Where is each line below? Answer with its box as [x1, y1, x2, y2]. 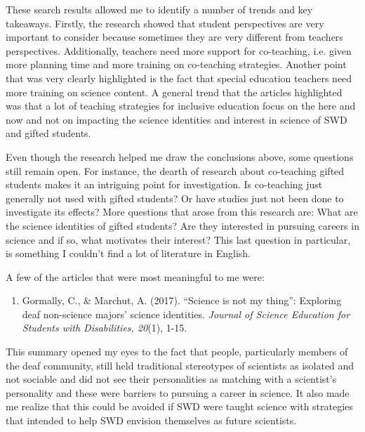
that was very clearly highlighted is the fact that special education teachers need [6, 70, 352, 85]
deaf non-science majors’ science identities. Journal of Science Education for [22, 306, 350, 321]
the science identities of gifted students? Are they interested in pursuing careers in [6, 218, 359, 233]
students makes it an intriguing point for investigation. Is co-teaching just [6, 177, 323, 192]
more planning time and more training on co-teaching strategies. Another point [6, 57, 347, 72]
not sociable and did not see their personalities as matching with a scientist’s [6, 372, 337, 386]
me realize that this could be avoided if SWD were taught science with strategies [6, 399, 353, 414]
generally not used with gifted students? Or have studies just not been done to [6, 190, 344, 205]
